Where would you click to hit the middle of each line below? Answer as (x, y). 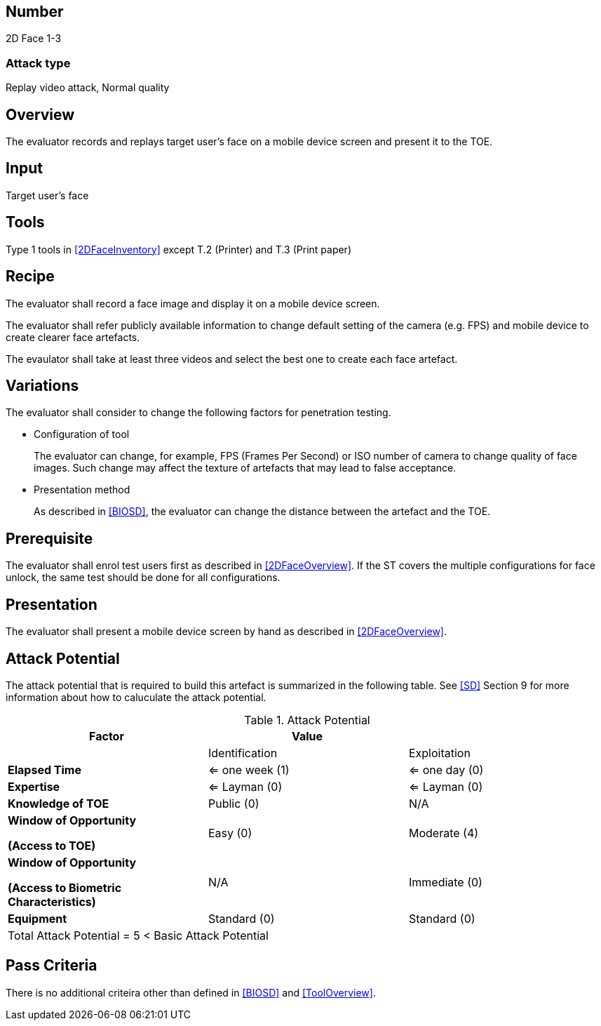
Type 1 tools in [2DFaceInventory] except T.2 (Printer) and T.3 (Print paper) (178, 249)
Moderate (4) (444, 833)
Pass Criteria (52, 966)
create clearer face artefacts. (73, 337)
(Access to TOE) (52, 845)
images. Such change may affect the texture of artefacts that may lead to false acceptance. (245, 468)
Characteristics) (52, 901)
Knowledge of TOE (59, 803)
